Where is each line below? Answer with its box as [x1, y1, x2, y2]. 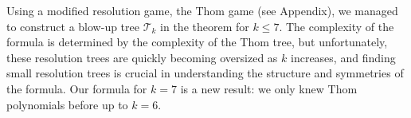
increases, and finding [291, 49, 396, 65]
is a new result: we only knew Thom [180, 80, 358, 96]
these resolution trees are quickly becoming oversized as [6, 49, 278, 65]
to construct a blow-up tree [6, 18, 139, 34]
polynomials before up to [6, 96, 128, 112]
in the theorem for [160, 18, 249, 34]
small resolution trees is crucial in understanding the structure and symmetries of [6, 65, 404, 81]
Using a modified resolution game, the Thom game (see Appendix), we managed [6, 2, 398, 18]
